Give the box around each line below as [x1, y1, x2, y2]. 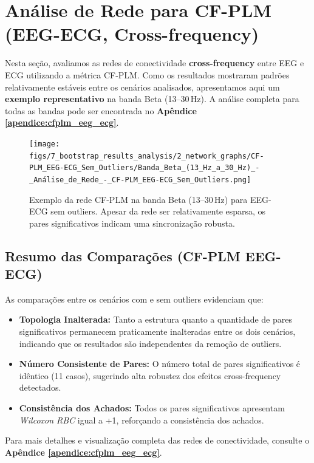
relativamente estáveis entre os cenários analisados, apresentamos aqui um [5, 80, 280, 93]
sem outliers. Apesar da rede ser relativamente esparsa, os [50, 205, 266, 218]
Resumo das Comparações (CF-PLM [5, 246, 241, 265]
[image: [29, 139, 60, 148]
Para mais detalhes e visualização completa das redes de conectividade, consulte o [5, 434, 310, 447]
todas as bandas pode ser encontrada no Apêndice [5, 104, 197, 117]
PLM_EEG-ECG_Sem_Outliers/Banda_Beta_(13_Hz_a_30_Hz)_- [29, 163, 260, 173]
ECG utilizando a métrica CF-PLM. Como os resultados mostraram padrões [5, 68, 290, 81]
